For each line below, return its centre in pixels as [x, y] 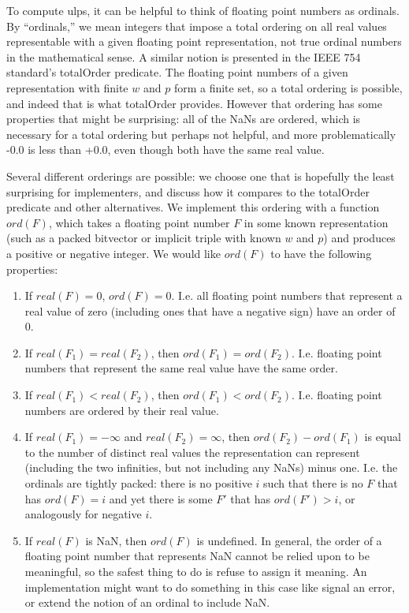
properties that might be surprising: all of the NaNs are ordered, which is [184, 119]
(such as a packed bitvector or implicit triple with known [144, 238]
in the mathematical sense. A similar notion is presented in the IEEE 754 [184, 56]
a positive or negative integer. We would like [113, 253]
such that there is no [313, 483]
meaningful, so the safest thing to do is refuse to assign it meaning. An [196, 571]
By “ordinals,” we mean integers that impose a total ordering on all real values [197, 26]
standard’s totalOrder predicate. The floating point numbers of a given [177, 72]
